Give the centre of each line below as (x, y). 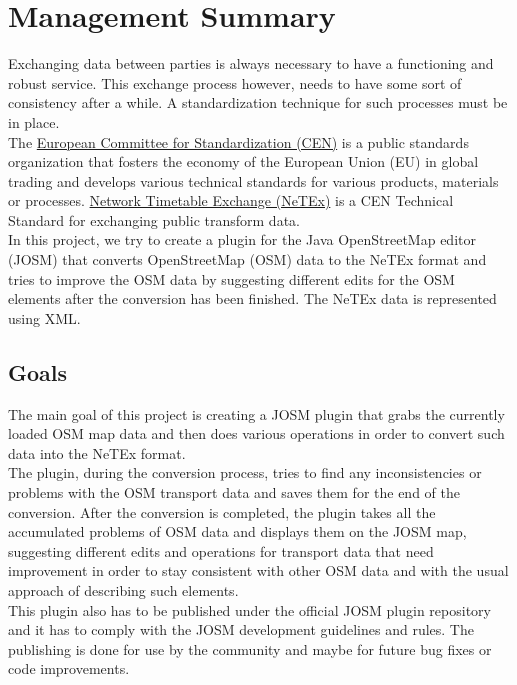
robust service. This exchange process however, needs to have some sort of (235, 82)
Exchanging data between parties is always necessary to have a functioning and (251, 63)
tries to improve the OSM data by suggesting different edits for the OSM (231, 278)
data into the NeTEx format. (97, 452)
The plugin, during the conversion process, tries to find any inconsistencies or (245, 472)
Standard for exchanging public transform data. (154, 219)
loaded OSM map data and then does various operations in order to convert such (256, 433)
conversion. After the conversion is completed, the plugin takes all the (222, 511)
